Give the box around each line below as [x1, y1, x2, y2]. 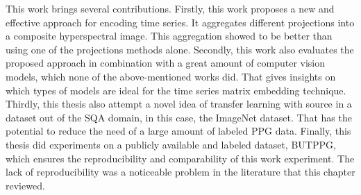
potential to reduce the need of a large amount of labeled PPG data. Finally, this [6, 124, 351, 138]
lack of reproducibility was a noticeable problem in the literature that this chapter [6, 164, 355, 179]
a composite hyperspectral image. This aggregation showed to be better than [6, 28, 333, 43]
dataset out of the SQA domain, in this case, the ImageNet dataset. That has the [6, 110, 352, 124]
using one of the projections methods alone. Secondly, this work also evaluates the [6, 42, 354, 56]
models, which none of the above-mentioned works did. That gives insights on [6, 69, 336, 83]
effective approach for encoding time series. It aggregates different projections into [6, 15, 355, 29]
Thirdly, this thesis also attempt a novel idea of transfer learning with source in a [6, 96, 352, 111]
